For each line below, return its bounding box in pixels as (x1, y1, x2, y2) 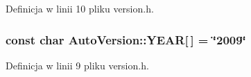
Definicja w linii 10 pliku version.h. (6, 1, 154, 15)
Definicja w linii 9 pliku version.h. (6, 58, 149, 72)
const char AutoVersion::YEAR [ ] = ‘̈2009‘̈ (6, 31, 246, 48)
